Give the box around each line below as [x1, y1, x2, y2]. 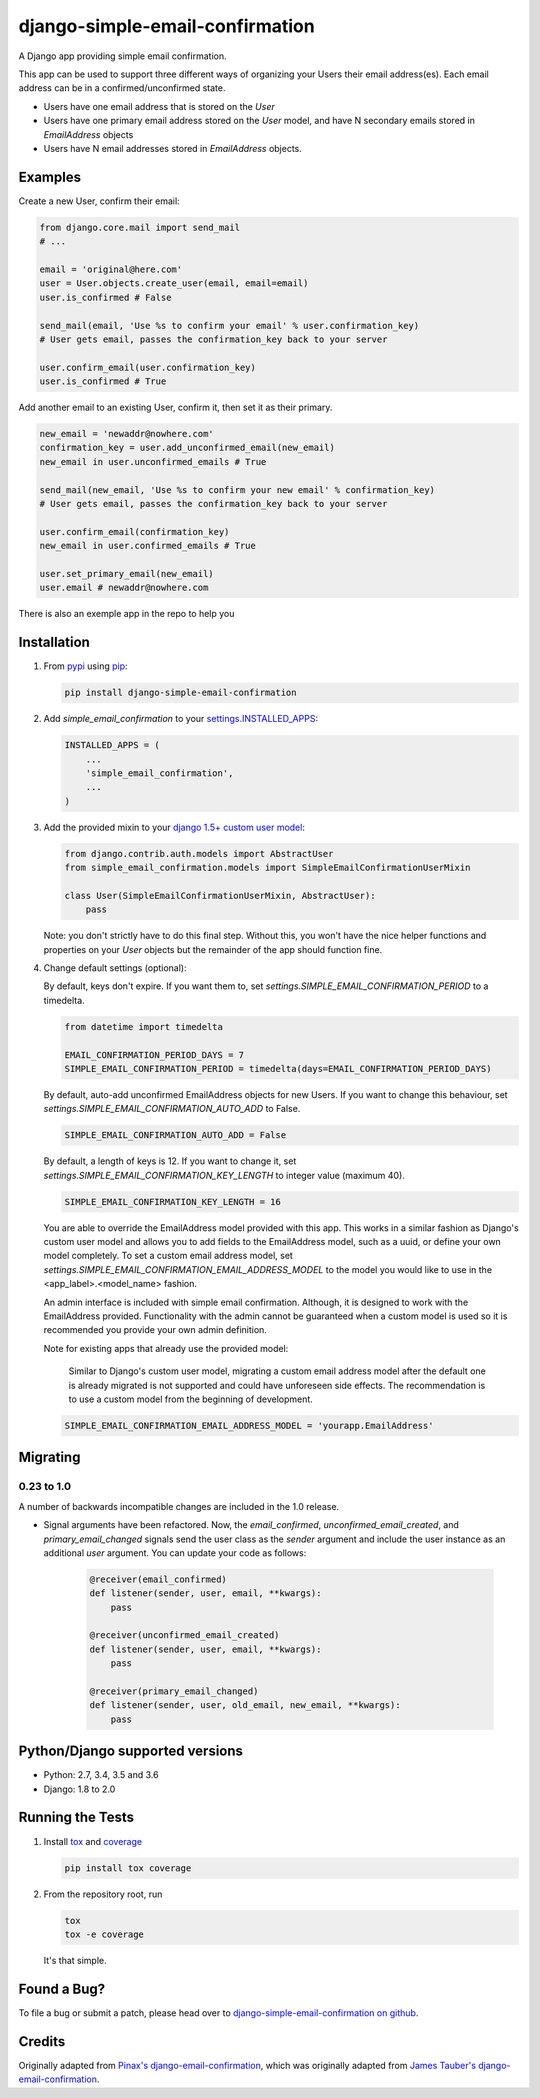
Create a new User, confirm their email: [18, 195, 180, 207]
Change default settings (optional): [43, 962, 187, 974]
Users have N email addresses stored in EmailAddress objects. [43, 142, 302, 154]
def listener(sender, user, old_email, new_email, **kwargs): [89, 1700, 401, 1711]
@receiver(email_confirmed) [89, 1573, 227, 1585]
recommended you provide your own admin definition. [43, 1324, 267, 1336]
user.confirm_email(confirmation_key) [39, 526, 230, 537]
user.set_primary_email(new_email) [39, 568, 214, 579]
